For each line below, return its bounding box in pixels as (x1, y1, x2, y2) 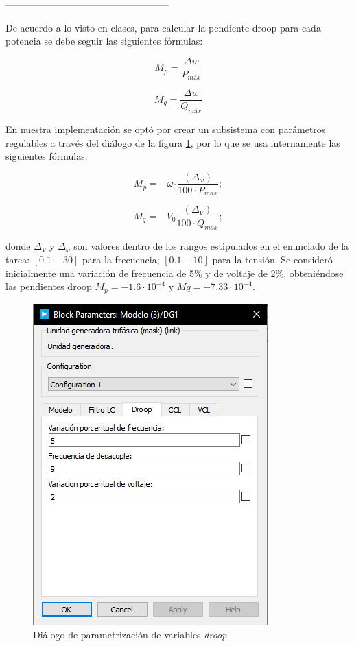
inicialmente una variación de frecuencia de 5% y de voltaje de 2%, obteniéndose (5, 265, 344, 280)
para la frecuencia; (82, 252, 160, 266)
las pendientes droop (5, 279, 92, 294)
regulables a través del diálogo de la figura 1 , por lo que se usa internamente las (5, 135, 340, 149)
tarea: (5, 252, 30, 266)
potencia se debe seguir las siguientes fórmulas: (5, 34, 203, 48)
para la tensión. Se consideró (212, 252, 333, 266)
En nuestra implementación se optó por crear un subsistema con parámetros (5, 122, 326, 136)
